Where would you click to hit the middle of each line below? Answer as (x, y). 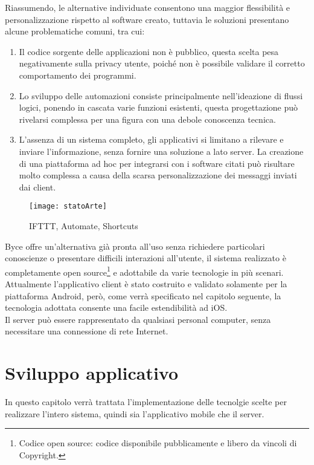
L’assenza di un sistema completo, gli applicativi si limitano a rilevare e (151, 139)
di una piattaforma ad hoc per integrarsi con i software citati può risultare (157, 163)
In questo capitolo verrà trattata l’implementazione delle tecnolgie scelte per (146, 402)
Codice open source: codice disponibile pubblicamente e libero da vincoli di (158, 443)
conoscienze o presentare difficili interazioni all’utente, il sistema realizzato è (146, 258)
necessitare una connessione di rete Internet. (87, 331)
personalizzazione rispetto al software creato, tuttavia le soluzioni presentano (147, 19)
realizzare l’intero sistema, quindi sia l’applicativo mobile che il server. (135, 413)
